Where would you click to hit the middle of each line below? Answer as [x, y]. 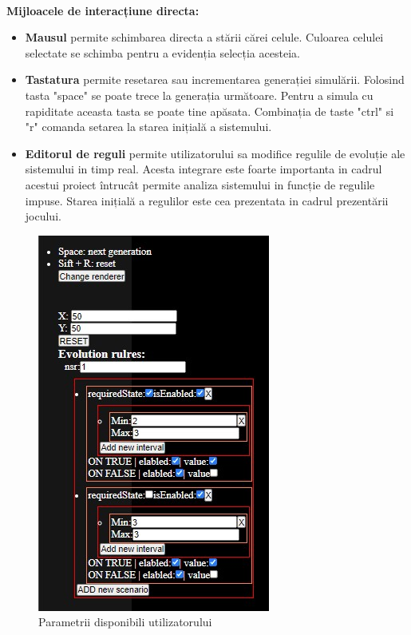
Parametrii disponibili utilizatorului [125, 622]
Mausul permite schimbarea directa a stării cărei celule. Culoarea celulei [204, 37]
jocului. [43, 216]
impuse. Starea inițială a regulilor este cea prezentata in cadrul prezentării [207, 200]
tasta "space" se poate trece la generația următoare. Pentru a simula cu [199, 95]
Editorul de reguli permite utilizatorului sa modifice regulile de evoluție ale [215, 153]
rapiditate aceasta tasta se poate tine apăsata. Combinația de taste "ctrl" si [209, 111]
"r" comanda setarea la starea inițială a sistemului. [148, 127]
